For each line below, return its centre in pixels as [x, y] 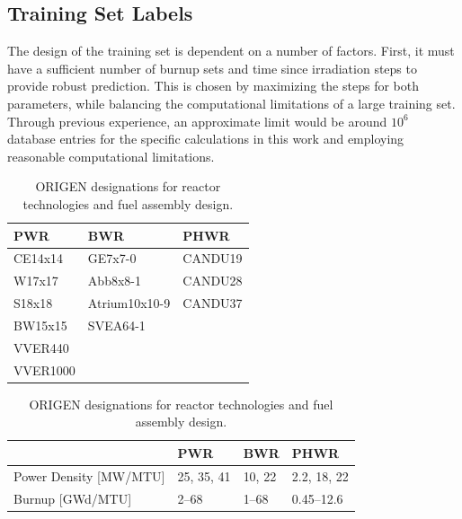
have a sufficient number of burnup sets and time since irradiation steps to [212, 68]
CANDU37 [213, 303]
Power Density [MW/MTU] [89, 475]
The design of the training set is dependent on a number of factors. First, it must [231, 51]
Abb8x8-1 [114, 281]
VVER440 [41, 347]
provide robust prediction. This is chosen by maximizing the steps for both [213, 86]
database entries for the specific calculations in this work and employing [206, 139]
